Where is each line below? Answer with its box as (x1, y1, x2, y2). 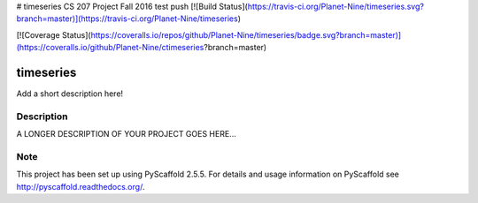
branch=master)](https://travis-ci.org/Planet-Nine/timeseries (16, 13, 238, 24)
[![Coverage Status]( (16, 29, 92, 40)
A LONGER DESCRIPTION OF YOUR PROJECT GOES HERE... (16, 129, 236, 139)
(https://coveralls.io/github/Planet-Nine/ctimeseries (16, 42, 204, 53)
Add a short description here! (16, 88, 124, 99)
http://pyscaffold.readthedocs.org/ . (16, 181, 145, 192)
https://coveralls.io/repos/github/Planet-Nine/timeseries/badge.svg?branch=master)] (90, 29, 402, 40)
